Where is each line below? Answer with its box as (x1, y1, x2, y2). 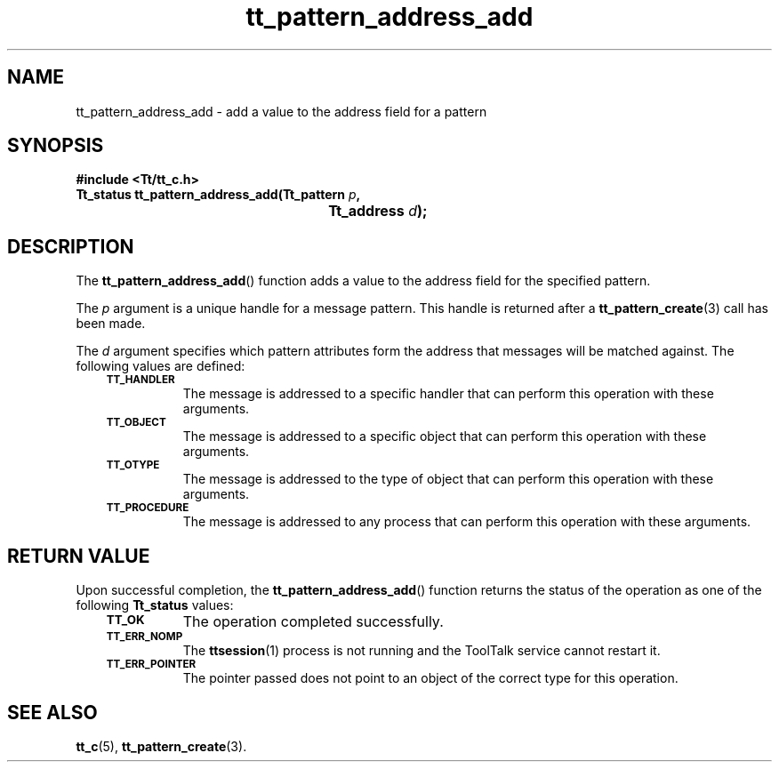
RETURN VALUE (7, 544, 150, 567)
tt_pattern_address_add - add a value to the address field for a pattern (76, 103, 487, 119)
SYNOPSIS (7, 134, 104, 157)
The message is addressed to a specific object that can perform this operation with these (182, 429, 707, 445)
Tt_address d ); (328, 202, 428, 220)
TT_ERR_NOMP (106, 630, 183, 644)
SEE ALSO (7, 701, 98, 724)
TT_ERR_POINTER (106, 658, 197, 671)
